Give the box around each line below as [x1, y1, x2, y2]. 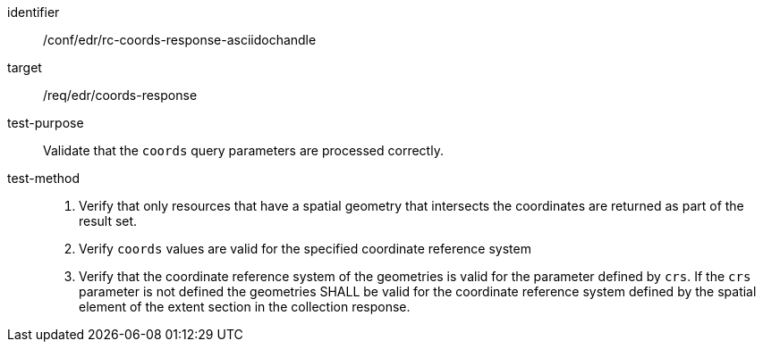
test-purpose [7, 115, 84, 130]
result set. [79, 213, 138, 229]
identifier [7, 4, 60, 20]
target [7, 60, 42, 75]
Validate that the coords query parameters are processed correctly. [43, 143, 444, 158]
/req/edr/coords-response [43, 87, 198, 103]
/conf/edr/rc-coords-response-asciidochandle [43, 32, 317, 47]
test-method [7, 170, 80, 186]
